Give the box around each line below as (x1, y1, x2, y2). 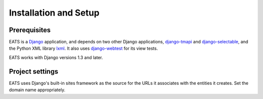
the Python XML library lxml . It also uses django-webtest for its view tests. (9, 45, 158, 51)
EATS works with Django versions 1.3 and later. (9, 54, 103, 60)
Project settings (9, 67, 58, 76)
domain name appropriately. (9, 87, 66, 93)
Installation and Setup (9, 7, 100, 18)
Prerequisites (9, 26, 51, 34)
